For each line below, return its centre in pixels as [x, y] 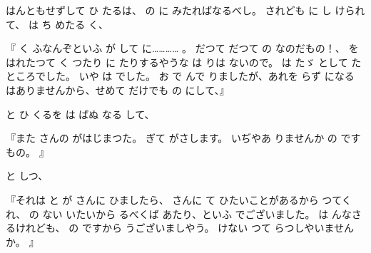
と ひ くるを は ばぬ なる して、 [80, 114]
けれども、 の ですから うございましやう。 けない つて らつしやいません [185, 228]
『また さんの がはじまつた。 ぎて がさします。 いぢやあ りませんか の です [183, 138]
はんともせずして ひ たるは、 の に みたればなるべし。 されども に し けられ [185, 10]
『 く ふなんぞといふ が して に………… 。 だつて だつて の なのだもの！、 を [182, 48]
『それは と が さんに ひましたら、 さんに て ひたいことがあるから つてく [179, 199]
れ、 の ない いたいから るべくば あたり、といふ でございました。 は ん [174, 213]
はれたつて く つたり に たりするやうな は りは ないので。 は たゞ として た [184, 62]
